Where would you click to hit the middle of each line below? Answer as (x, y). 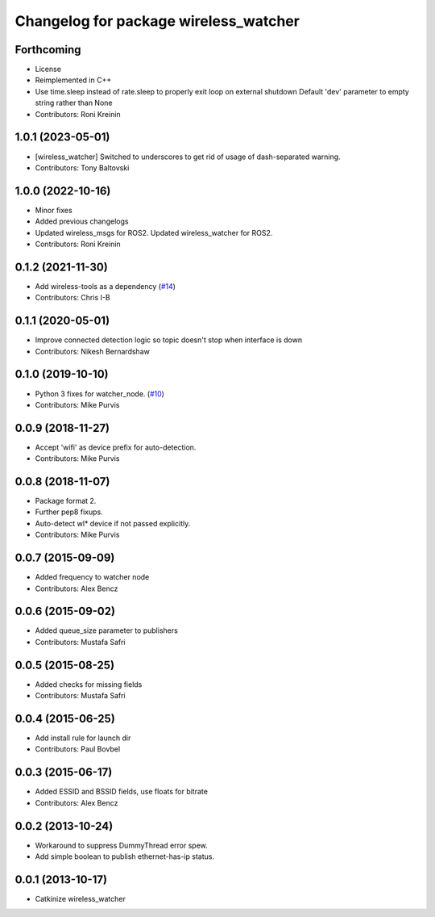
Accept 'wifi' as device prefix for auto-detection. (116, 447)
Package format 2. (66, 501)
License (48, 69)
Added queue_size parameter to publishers (107, 630)
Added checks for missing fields (89, 684)
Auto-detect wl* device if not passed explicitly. (113, 523)
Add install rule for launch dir (83, 738)
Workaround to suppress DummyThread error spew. (122, 845)
